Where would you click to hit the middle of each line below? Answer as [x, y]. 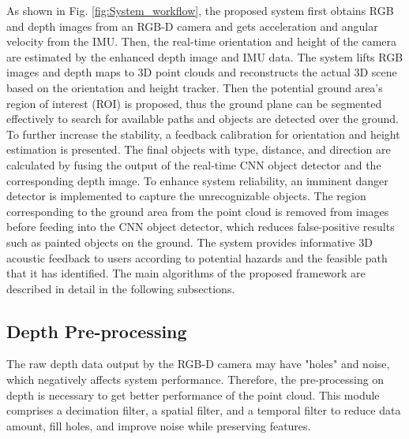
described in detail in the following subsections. [121, 288]
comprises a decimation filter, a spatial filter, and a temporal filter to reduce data [204, 410]
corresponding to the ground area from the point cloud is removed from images [198, 211]
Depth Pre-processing [97, 331]
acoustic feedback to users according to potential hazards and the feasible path [197, 257]
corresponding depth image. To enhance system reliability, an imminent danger [197, 180]
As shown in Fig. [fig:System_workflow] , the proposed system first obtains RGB [200, 10]
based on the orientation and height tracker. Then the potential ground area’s [195, 87]
